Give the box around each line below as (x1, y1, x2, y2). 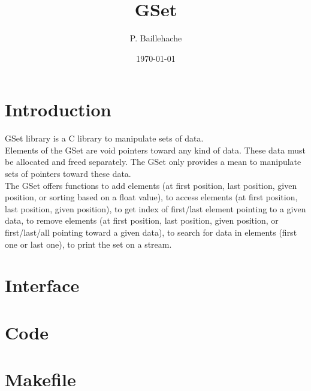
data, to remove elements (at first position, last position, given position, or (5, 214, 279, 227)
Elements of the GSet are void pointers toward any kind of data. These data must (5, 143, 306, 156)
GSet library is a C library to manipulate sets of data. (5, 132, 204, 145)
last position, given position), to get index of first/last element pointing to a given (5, 202, 306, 215)
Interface (5, 273, 80, 297)
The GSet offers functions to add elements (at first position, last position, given (5, 179, 297, 191)
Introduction (5, 97, 111, 122)
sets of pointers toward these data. (5, 167, 131, 180)
